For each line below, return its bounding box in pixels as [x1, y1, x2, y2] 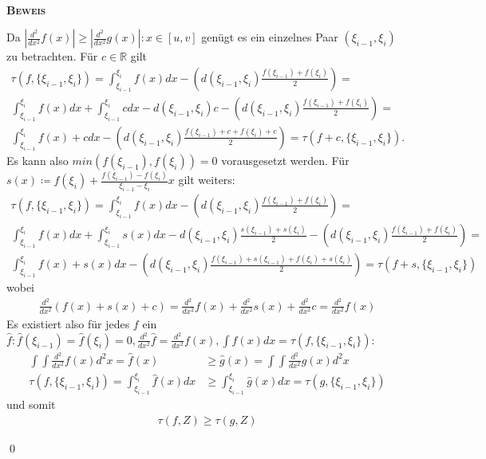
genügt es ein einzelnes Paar [201, 29, 338, 45]
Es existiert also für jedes [6, 315, 130, 331]
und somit [6, 396, 56, 413]
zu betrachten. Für [6, 48, 98, 65]
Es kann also [6, 151, 69, 168]
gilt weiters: [178, 171, 235, 188]
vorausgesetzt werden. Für [221, 151, 350, 168]
